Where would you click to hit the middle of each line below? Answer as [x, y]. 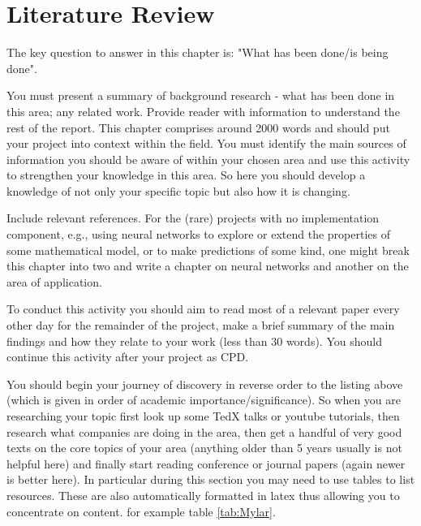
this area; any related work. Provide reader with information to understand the [203, 111]
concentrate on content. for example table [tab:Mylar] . [141, 511]
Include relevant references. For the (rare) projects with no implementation [193, 218]
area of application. [54, 281]
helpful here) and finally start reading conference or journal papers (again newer [206, 463]
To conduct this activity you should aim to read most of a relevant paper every [203, 309]
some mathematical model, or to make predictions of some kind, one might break [208, 250]
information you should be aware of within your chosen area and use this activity [208, 159]
